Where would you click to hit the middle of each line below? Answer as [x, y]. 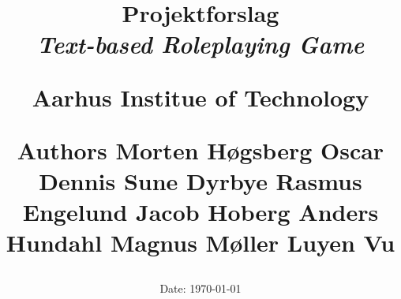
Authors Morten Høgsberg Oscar [200, 149]
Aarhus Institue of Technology [200, 97]
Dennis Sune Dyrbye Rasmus [200, 180]
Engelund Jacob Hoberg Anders [200, 212]
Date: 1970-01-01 [200, 288]
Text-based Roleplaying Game [200, 44]
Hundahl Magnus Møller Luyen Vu [200, 243]
